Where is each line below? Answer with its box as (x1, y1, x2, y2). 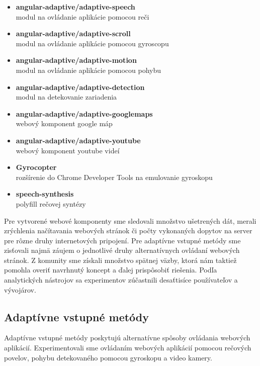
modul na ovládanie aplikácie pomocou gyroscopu (16, 38, 169, 48)
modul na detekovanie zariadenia (16, 91, 117, 102)
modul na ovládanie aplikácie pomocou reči (16, 11, 149, 22)
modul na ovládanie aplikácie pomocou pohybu (16, 64, 161, 75)
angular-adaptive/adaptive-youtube (16, 135, 141, 145)
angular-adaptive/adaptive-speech (16, 2, 135, 12)
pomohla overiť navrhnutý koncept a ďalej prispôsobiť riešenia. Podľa (4, 264, 217, 275)
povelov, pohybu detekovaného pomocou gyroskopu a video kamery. (4, 352, 212, 362)
